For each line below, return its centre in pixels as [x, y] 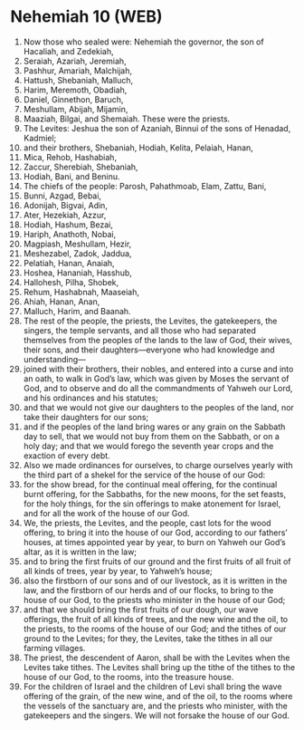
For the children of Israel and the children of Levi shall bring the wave [152, 687]
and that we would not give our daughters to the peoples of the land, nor [159, 407]
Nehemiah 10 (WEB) [86, 17]
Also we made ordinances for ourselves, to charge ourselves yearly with [158, 465]
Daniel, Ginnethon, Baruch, [73, 99]
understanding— [55, 359]
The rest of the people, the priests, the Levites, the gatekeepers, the [150, 321]
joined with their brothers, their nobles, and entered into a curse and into [158, 369]
